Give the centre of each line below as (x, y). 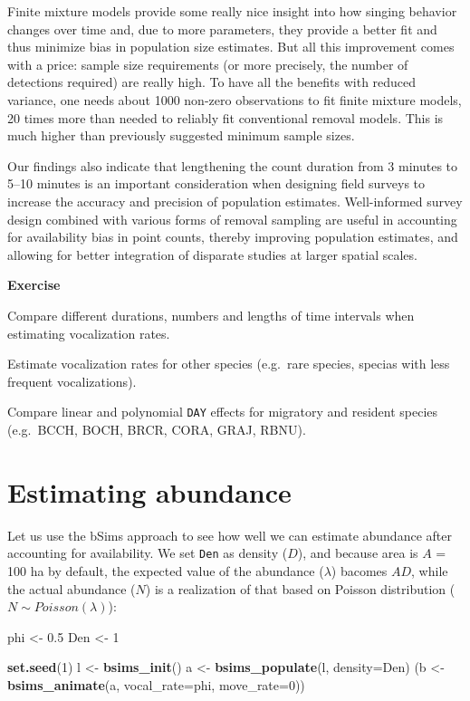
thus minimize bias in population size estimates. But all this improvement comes (231, 47)
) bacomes (359, 570)
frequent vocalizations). (72, 381)
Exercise (34, 285)
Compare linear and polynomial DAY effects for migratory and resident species (223, 412)
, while (430, 570)
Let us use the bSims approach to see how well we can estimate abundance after (230, 535)
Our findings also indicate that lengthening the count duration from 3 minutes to (233, 165)
